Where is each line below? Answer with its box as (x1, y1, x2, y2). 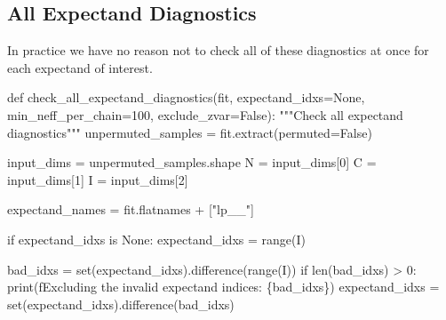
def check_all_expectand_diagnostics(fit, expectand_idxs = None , (7, 88, 365, 107)
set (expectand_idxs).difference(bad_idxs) (7, 294, 235, 313)
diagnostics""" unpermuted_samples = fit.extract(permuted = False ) (7, 123, 372, 141)
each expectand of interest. (7, 58, 153, 76)
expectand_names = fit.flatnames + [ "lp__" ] (7, 200, 254, 219)
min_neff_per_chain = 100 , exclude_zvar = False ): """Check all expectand (7, 105, 403, 124)
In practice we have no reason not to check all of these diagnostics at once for (7, 41, 429, 60)
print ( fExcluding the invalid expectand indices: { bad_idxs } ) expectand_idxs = (7, 277, 440, 296)
